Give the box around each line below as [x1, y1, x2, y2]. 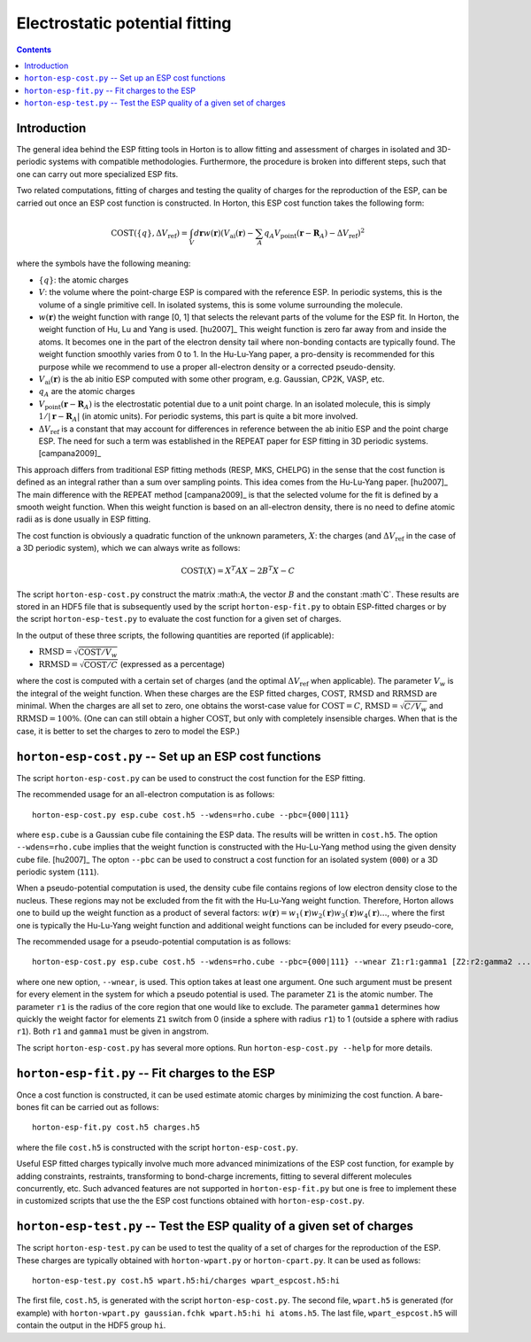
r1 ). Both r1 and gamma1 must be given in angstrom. [16, 1026, 210, 1036]
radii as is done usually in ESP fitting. [16, 514, 151, 524]
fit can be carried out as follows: [41, 1102, 159, 1113]
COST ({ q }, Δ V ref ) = [111, 228, 189, 240]
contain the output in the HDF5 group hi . [16, 1320, 166, 1330]
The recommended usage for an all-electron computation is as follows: [16, 789, 275, 800]
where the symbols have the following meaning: [16, 258, 191, 269]
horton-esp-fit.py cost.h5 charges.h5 [32, 1122, 201, 1133]
